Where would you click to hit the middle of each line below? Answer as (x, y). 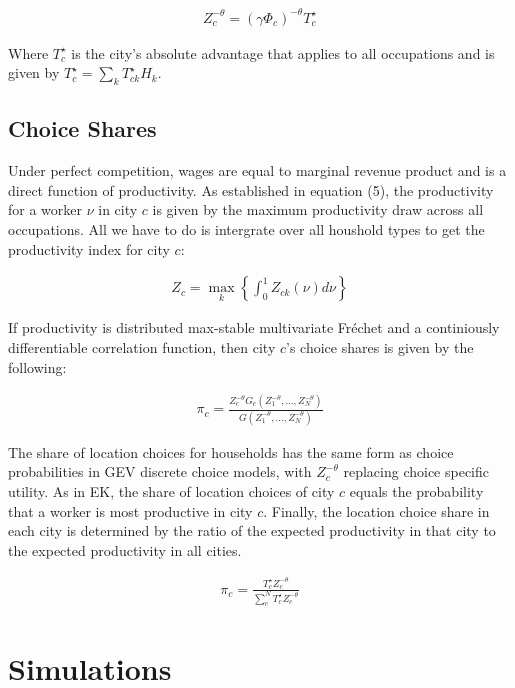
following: (37, 366)
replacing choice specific (416, 471)
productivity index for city (89, 248)
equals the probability (416, 490)
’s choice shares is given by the (380, 346)
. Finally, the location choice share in (376, 510)
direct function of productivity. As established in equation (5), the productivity (251, 189)
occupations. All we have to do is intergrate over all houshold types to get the (246, 228)
